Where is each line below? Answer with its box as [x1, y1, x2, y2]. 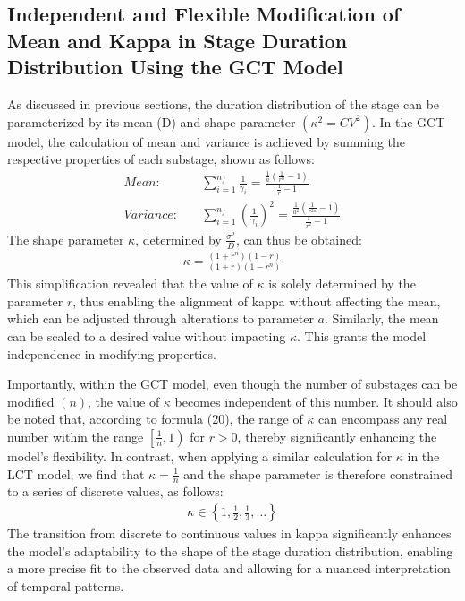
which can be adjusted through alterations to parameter [7, 309, 314, 328]
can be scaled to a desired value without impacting [7, 327, 286, 346]
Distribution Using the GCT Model [7, 53, 343, 81]
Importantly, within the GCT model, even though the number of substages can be [7, 374, 458, 393]
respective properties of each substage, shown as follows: [7, 150, 316, 168]
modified [7, 391, 55, 410]
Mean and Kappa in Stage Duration [7, 26, 348, 54]
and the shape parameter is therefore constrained [183, 464, 453, 483]
